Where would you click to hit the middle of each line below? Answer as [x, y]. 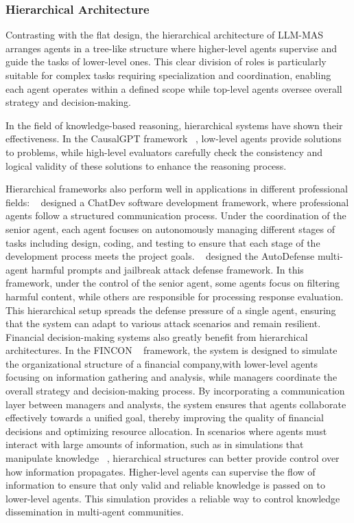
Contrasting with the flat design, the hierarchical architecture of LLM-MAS [165, 35]
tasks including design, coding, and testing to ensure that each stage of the [163, 242]
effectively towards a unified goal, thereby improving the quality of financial [165, 418]
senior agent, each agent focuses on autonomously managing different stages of [170, 229]
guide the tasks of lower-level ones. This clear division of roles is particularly [166, 62]
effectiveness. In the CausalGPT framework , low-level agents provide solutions [174, 138]
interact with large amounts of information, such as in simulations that [155, 444]
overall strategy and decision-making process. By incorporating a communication [175, 391]
